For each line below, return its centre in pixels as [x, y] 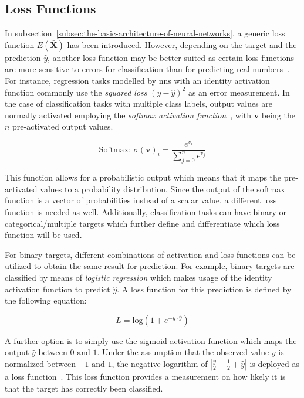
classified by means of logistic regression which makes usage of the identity [139, 277]
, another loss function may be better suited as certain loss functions [171, 57]
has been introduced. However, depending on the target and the [182, 44]
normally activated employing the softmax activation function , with [128, 115]
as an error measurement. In [239, 92]
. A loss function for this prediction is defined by [204, 289]
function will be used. [43, 235]
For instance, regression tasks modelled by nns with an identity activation [137, 80]
